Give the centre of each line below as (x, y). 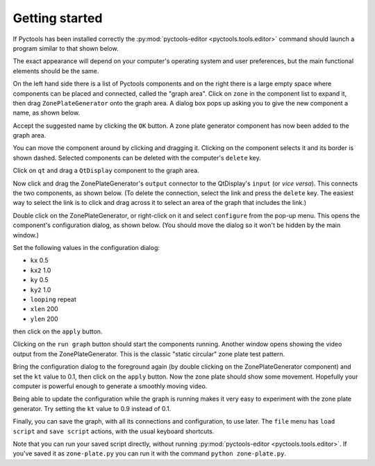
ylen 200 (44, 319)
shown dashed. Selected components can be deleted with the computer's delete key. (137, 158)
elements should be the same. (56, 71)
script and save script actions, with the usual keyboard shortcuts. (114, 431)
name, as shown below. (46, 113)
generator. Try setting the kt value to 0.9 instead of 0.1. (92, 408)
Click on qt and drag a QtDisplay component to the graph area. (106, 171)
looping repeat (53, 299)
